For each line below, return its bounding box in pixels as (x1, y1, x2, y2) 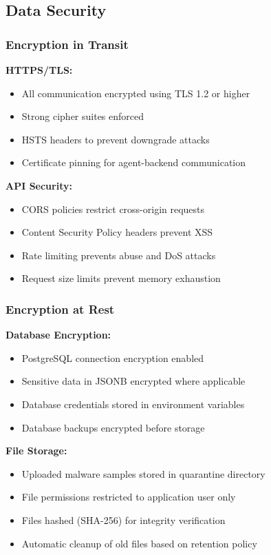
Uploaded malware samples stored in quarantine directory (21, 466, 265, 481)
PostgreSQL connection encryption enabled (21, 350, 204, 365)
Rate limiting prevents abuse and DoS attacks (21, 248, 216, 262)
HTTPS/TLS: (6, 63, 73, 77)
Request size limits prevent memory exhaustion (21, 271, 221, 285)
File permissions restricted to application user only (21, 490, 236, 504)
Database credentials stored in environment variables (21, 396, 245, 411)
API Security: (6, 178, 72, 192)
